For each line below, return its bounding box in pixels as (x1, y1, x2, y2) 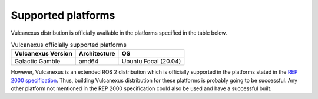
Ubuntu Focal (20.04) (121, 57, 181, 66)
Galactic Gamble (14, 57, 61, 66)
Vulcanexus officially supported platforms (11, 41, 127, 49)
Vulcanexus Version (14, 50, 73, 58)
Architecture (78, 50, 115, 58)
